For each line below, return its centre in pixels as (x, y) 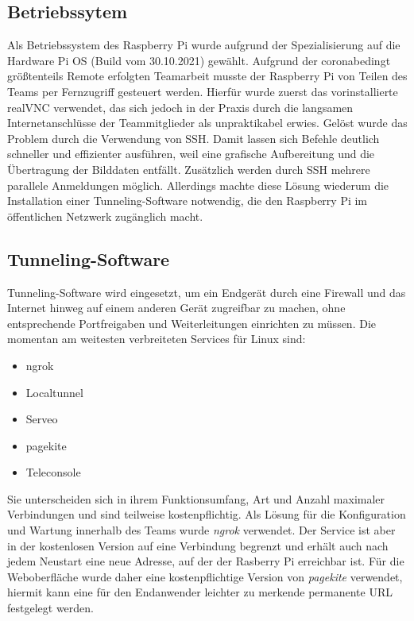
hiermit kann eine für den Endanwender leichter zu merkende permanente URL (200, 592)
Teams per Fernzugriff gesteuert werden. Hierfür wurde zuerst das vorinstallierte (203, 91)
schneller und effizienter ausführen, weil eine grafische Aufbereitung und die (191, 154)
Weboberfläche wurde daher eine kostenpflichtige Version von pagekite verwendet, (205, 576)
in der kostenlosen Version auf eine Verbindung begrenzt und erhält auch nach (198, 545)
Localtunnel (54, 392)
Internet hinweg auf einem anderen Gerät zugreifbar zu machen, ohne (176, 308)
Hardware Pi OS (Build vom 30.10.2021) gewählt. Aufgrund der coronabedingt (199, 60)
